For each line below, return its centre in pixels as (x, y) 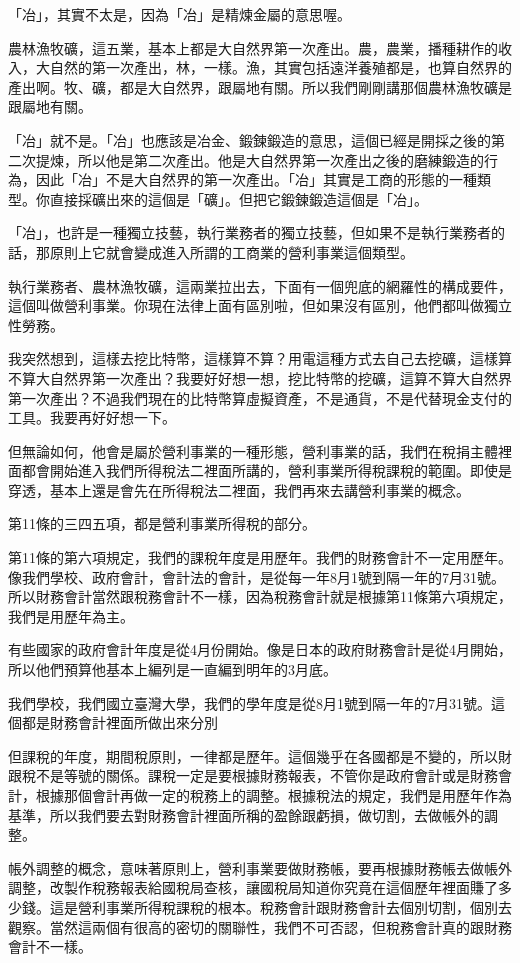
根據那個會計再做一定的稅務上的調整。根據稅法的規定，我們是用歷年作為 (273, 795)
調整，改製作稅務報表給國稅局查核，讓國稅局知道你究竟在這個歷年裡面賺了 (253, 887)
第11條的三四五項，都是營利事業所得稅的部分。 (162, 523)
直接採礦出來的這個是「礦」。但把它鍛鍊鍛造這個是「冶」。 (238, 198)
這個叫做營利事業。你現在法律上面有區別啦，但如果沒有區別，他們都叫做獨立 (260, 305)
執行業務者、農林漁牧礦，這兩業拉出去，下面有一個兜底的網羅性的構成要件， (260, 285)
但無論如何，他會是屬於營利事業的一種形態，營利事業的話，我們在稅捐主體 (253, 450)
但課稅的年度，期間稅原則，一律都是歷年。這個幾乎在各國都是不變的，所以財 (260, 755)
